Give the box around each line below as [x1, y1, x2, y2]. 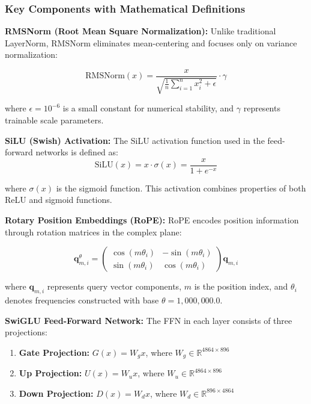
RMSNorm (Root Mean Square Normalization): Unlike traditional [5, 25, 276, 37]
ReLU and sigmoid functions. [5, 193, 112, 206]
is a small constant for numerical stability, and [62, 102, 234, 114]
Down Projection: [19, 387, 94, 399]
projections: [5, 326, 47, 338]
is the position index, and [194, 280, 288, 293]
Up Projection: [19, 367, 82, 379]
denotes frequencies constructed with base [5, 294, 159, 306]
